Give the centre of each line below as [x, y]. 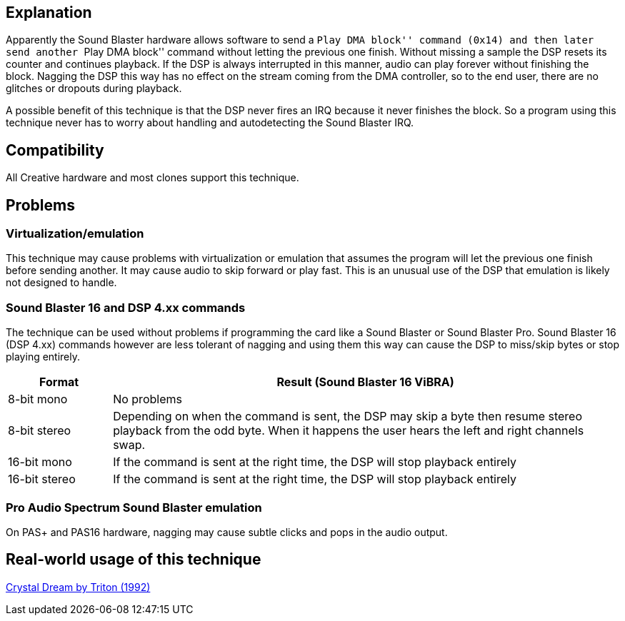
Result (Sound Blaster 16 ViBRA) [365, 382]
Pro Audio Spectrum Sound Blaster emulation [134, 507]
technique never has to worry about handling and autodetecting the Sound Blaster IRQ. [210, 123]
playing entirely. [43, 357]
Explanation [49, 12]
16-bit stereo [42, 479]
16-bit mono [40, 462]
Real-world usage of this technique [134, 560]
